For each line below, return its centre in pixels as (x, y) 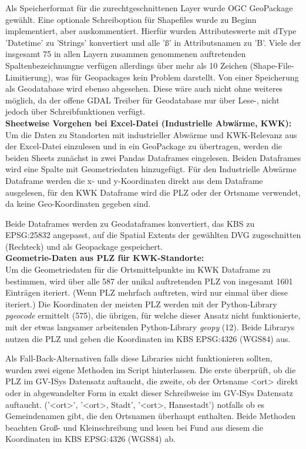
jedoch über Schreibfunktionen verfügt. (75, 111)
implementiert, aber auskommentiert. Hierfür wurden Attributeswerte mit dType (151, 31)
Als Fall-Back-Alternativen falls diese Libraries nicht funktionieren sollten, (139, 358)
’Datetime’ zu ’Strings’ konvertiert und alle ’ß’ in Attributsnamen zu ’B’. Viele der (153, 42)
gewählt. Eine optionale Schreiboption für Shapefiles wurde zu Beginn (131, 19)
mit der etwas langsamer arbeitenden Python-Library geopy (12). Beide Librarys (150, 327)
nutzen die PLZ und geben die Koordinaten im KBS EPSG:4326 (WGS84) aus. (148, 338)
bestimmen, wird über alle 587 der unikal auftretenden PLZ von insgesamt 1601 (149, 281)
